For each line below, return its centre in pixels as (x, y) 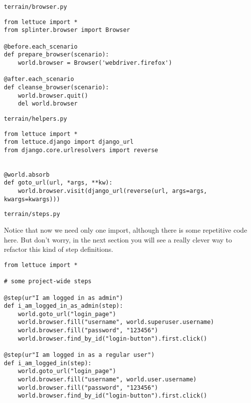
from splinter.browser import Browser (67, 30)
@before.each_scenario (41, 46)
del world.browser (48, 104)
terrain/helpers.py (35, 119)
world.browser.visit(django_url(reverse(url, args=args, (113, 191)
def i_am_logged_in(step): (48, 363)
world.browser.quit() (53, 95)
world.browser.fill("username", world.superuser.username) (116, 322)
